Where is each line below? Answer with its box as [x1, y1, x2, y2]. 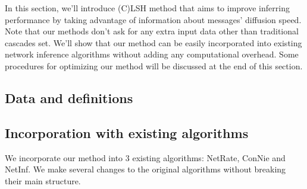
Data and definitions [5, 88, 133, 107]
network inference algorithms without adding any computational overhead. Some [5, 48, 299, 60]
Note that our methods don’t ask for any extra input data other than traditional [5, 25, 299, 37]
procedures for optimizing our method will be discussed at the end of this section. [5, 59, 303, 72]
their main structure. [5, 174, 81, 187]
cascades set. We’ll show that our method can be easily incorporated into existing [5, 36, 302, 49]
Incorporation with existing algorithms [5, 123, 249, 142]
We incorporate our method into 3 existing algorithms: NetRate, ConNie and [5, 151, 286, 164]
